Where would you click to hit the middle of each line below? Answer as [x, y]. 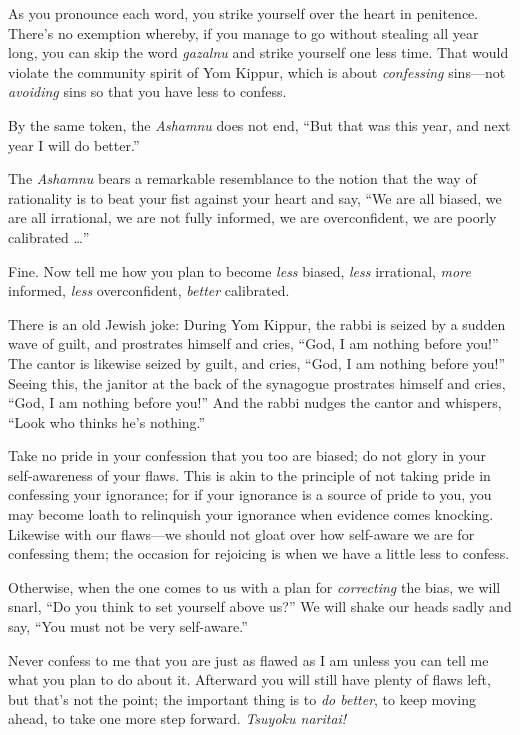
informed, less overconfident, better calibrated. [149, 290]
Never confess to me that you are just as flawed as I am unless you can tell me [248, 659]
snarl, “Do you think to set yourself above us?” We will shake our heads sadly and [260, 606]
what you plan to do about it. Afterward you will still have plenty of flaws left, [249, 679]
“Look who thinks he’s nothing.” [107, 421]
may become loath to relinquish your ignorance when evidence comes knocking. [251, 514]
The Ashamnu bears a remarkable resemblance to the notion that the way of [242, 178]
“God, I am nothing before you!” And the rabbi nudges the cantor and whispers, [255, 402]
